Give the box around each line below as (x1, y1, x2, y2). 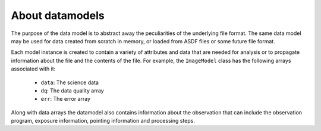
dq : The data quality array (40, 87, 104, 94)
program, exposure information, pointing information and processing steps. (11, 117, 196, 124)
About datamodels (11, 9, 105, 22)
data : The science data (40, 79, 99, 86)
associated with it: (11, 65, 56, 72)
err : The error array (40, 95, 91, 103)
